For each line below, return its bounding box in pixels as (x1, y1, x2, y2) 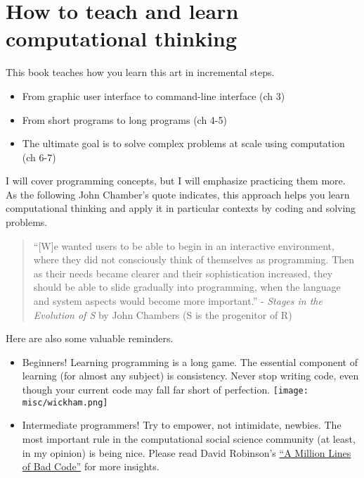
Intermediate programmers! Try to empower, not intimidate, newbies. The (22, 417, 342, 432)
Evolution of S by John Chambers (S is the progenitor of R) (33, 307, 292, 322)
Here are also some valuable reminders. (6, 331, 174, 346)
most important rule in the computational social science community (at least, (22, 431, 356, 446)
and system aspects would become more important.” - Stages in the (33, 294, 323, 308)
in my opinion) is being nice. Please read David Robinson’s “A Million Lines (22, 445, 351, 460)
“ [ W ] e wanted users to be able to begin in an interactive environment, (33, 238, 334, 253)
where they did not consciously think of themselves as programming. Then (33, 252, 355, 267)
